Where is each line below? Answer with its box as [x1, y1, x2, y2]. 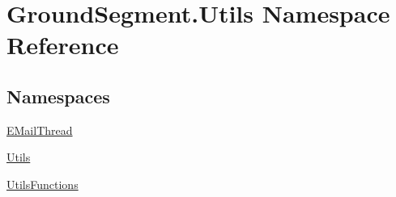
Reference [6, 28, 119, 61]
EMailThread [6, 121, 73, 138]
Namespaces [6, 83, 110, 108]
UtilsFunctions [6, 175, 79, 192]
